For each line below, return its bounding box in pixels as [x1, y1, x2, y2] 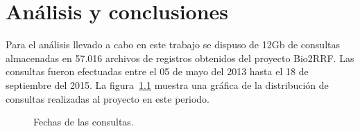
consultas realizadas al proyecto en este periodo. [6, 91, 210, 105]
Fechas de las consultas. [33, 114, 134, 129]
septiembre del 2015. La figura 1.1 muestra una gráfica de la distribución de [6, 77, 329, 92]
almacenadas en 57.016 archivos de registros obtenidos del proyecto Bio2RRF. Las [6, 50, 354, 65]
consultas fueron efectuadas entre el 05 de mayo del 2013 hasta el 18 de [6, 64, 309, 79]
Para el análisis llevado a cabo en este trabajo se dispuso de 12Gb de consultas [6, 37, 341, 52]
